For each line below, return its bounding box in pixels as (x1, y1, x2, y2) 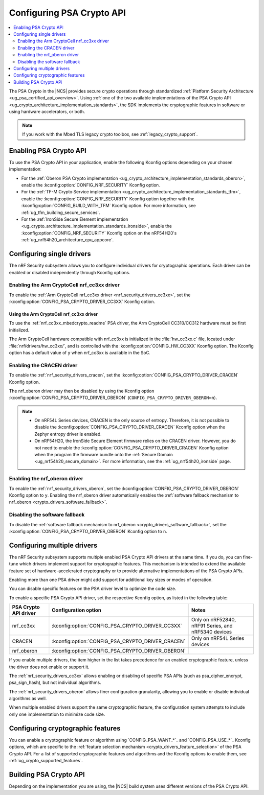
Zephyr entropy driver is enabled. (34, 431, 102, 437)
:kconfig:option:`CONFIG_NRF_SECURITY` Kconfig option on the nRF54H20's (21, 230, 177, 236)
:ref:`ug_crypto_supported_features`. (9, 757, 83, 763)
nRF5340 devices (191, 629, 232, 635)
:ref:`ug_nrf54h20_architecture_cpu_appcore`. (21, 237, 114, 243)
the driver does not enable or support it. (9, 664, 90, 670)
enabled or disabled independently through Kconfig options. (9, 269, 131, 275)
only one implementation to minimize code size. (9, 711, 105, 717)
